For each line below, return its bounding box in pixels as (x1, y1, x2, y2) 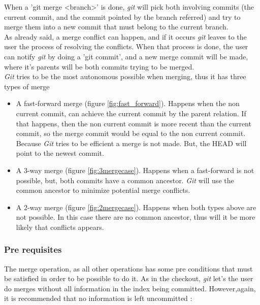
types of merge (4, 81, 50, 91)
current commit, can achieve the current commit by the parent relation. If (16, 108, 246, 118)
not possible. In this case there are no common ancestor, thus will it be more (16, 212, 255, 222)
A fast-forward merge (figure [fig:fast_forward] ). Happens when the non (16, 98, 240, 109)
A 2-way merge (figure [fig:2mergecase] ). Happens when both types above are (16, 201, 256, 212)
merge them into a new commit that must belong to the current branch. (4, 21, 229, 32)
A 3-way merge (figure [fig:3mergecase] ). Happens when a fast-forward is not (16, 164, 254, 175)
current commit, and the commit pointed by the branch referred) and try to (4, 11, 241, 22)
